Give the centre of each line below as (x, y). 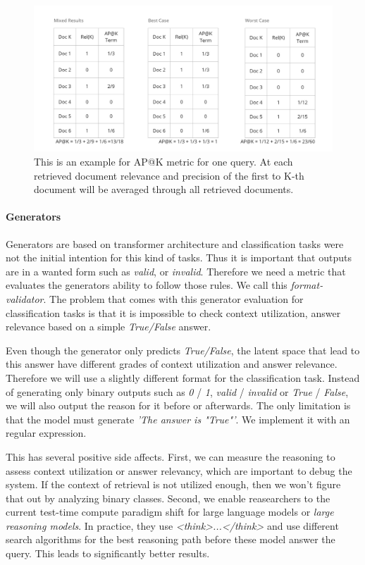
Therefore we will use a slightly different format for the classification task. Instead (183, 377)
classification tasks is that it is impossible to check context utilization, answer (173, 312)
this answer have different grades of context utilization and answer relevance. (172, 364)
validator (25, 298)
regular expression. (46, 433)
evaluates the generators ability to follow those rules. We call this (147, 285)
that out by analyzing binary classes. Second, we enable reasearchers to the (168, 498)
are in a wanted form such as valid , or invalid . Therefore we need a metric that (176, 271)
